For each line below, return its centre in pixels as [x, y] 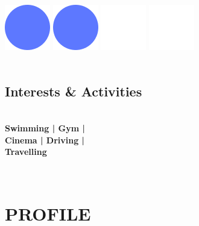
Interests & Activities [74, 91]
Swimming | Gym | [45, 127]
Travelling [26, 152]
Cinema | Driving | [45, 140]
